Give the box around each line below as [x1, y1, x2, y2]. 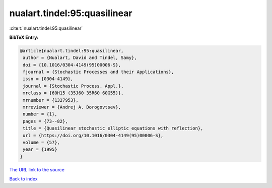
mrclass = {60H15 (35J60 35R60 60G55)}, [23, 90, 124, 96]
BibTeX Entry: [9, 34, 39, 40]
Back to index [9, 176, 38, 182]
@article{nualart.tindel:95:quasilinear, [20, 48, 124, 53]
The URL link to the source [9, 166, 65, 172]
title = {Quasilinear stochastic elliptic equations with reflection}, [23, 126, 203, 131]
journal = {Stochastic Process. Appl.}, [23, 83, 124, 89]
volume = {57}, [23, 140, 60, 145]
